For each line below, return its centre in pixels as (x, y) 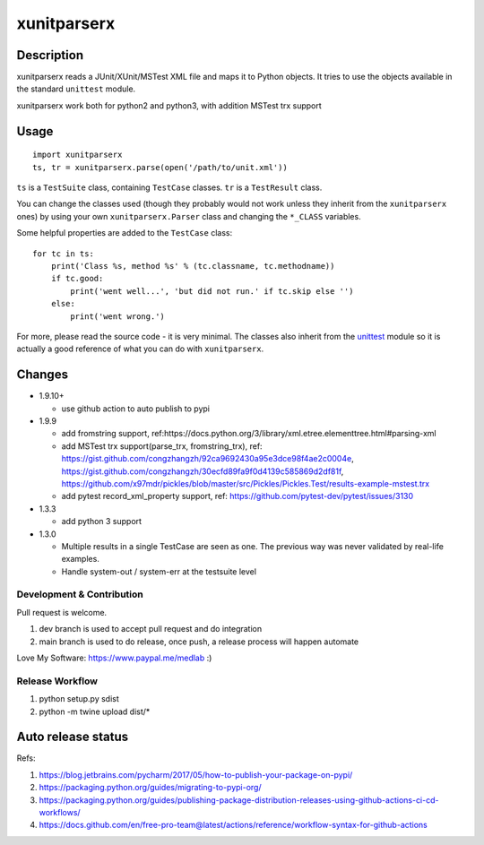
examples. (81, 559)
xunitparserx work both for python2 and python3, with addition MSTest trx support (169, 105)
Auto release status (73, 737)
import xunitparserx (78, 155)
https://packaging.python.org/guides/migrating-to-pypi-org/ (150, 788)
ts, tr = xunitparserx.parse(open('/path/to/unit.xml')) (160, 167)
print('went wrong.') (118, 316)
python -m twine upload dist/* (95, 711)
